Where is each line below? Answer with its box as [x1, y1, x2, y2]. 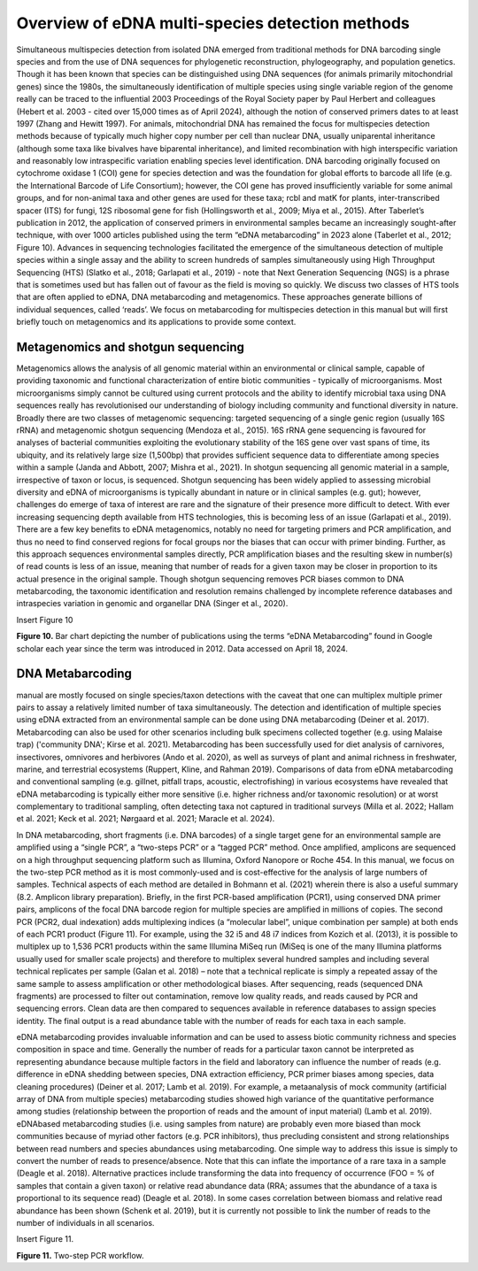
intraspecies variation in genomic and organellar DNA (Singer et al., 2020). [16, 598, 289, 609]
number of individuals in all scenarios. [16, 1217, 155, 1228]
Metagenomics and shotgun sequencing [16, 339, 245, 354]
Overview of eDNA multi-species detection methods [16, 13, 411, 33]
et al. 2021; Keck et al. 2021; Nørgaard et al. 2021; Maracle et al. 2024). [16, 813, 275, 824]
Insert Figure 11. [16, 1234, 74, 1244]
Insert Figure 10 [16, 614, 73, 625]
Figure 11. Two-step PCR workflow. [16, 1250, 145, 1260]
